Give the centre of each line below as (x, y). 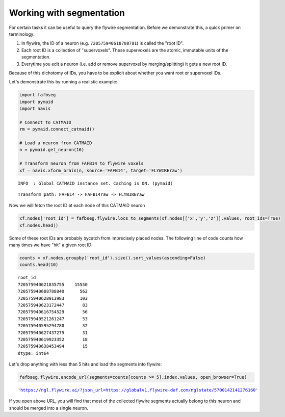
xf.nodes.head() (39, 225)
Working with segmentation (67, 13)
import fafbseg (38, 95)
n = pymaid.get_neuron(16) (52, 150)
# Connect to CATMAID (45, 122)
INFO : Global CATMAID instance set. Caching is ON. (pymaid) (95, 183)
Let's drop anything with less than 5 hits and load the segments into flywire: (85, 364)
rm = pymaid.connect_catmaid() (57, 129)
